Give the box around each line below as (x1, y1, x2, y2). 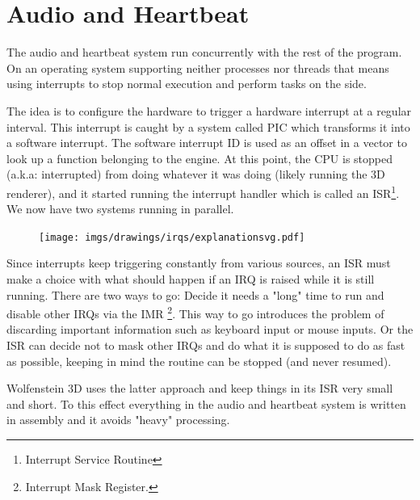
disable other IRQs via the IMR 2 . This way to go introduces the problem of (6, 303, 384, 321)
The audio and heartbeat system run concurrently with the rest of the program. (6, 44, 402, 61)
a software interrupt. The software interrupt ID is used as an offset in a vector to (6, 134, 407, 151)
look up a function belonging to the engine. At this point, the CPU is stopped (6, 149, 393, 166)
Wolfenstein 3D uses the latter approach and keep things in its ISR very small (6, 380, 393, 397)
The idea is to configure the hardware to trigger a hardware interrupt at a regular (6, 102, 412, 119)
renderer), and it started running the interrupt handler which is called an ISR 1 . (6, 182, 400, 201)
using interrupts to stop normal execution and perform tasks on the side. (6, 75, 367, 92)
